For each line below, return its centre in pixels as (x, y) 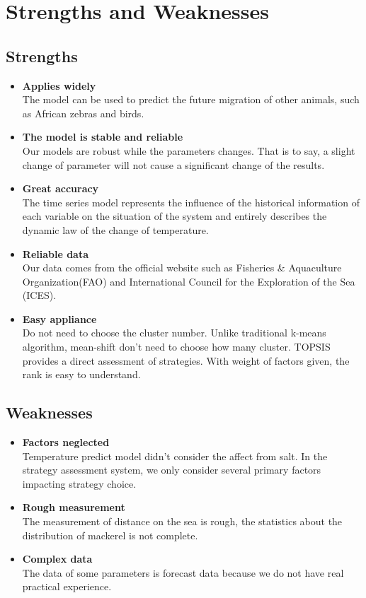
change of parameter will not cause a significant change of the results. (173, 164)
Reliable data (56, 253)
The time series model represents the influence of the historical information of (191, 202)
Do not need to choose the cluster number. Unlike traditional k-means (174, 333)
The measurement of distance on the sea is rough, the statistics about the (182, 521)
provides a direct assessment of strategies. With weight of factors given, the (186, 360)
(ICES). (39, 295)
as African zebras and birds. (83, 113)
